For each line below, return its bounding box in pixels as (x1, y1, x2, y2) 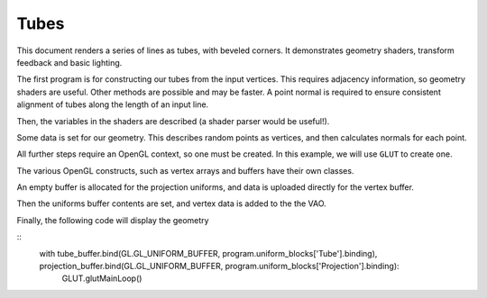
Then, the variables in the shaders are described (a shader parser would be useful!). (16, 115, 330, 126)
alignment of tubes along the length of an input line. (16, 99, 209, 110)
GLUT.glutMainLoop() (61, 273, 142, 284)
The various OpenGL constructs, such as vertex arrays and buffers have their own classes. (16, 165, 354, 176)
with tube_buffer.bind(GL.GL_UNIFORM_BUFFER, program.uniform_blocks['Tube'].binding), (39, 248, 378, 258)
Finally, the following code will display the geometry (16, 214, 209, 225)
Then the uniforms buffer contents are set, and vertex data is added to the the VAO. (16, 198, 326, 209)
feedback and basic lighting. (16, 57, 123, 68)
